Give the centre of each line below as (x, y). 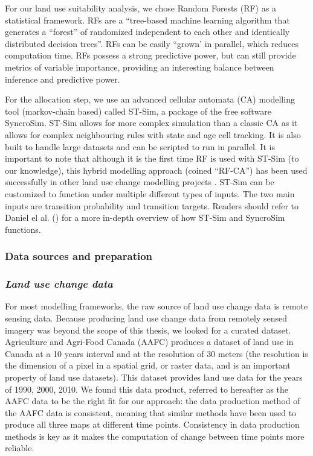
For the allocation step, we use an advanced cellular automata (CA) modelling (150, 99)
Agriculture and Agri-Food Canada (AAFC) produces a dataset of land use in (149, 342)
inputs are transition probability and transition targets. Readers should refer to (152, 205)
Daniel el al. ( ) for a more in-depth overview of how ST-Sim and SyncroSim (145, 217)
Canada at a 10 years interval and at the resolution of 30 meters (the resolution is (156, 353)
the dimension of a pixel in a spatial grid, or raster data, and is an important (148, 365)
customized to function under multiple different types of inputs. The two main (150, 193)
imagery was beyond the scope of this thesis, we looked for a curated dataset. (148, 330)
